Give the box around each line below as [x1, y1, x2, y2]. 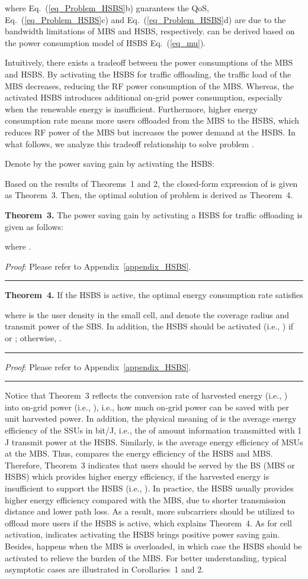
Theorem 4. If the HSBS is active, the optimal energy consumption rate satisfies [5, 289, 303, 301]
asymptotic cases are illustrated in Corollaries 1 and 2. [5, 563, 204, 575]
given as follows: [5, 220, 63, 232]
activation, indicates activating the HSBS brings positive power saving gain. [5, 528, 280, 541]
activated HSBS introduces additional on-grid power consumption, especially [5, 91, 283, 103]
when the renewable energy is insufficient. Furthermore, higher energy [5, 102, 258, 115]
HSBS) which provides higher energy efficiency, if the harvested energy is [5, 470, 269, 483]
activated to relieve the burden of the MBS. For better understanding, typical [5, 551, 287, 564]
